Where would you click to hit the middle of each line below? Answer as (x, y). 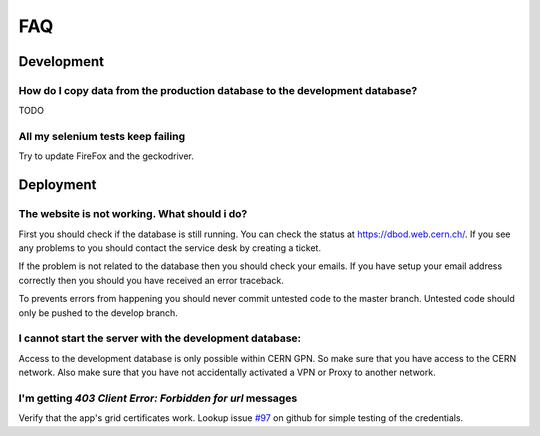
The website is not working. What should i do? (133, 214)
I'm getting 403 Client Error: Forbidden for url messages (158, 398)
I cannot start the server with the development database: (160, 338)
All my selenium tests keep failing (101, 137)
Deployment (57, 185)
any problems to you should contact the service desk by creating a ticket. (170, 248)
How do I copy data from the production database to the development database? (218, 90)
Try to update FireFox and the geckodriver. (106, 156)
